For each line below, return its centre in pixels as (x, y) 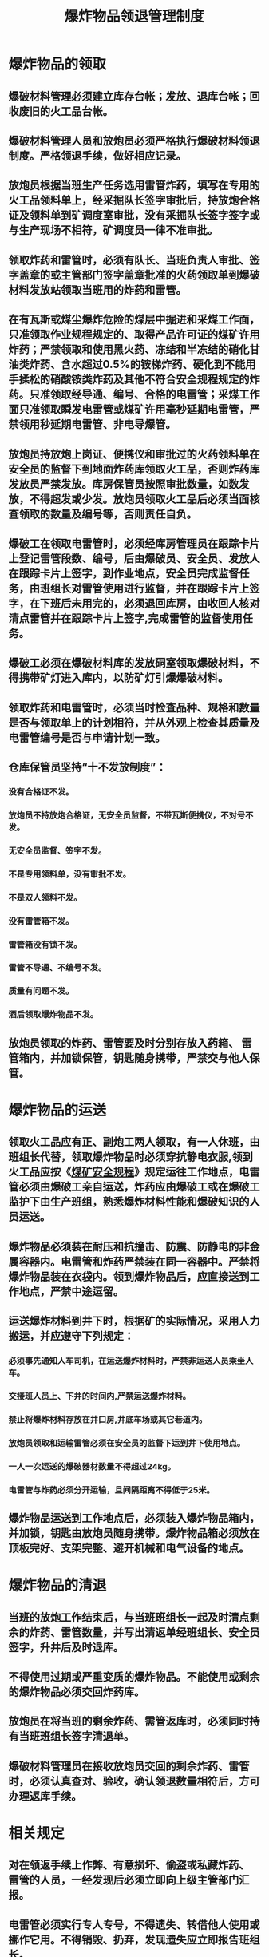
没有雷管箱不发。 (41, 921)
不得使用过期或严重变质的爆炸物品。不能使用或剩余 (134, 1676)
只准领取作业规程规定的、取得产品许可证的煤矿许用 (134, 335)
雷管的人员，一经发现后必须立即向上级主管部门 (124, 1880)
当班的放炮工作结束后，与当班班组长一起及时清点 (129, 1617)
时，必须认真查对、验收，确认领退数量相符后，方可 (134, 1781)
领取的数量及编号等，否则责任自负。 (108, 514)
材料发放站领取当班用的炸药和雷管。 (97, 289)
